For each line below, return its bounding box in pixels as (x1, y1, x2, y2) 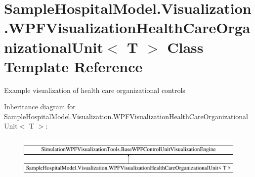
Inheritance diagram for (4, 101, 76, 112)
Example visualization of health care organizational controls (4, 85, 185, 95)
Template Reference (4, 56, 143, 76)
